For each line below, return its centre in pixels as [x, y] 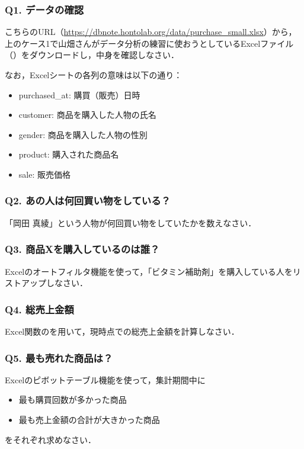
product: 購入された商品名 [69, 154]
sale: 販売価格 [44, 174]
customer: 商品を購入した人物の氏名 [87, 115]
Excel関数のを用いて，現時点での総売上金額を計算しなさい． [122, 331]
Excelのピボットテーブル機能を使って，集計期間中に [105, 379]
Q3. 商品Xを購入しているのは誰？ [82, 249]
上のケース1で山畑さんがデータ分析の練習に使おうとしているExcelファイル [149, 43]
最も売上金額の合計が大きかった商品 [89, 419]
